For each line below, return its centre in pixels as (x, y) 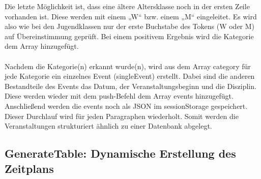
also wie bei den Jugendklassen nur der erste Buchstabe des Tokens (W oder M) (130, 26)
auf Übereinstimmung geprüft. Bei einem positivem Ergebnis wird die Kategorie (129, 36)
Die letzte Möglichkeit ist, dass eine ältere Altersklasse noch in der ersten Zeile (127, 6)
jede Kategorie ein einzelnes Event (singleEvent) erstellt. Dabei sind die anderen (130, 76)
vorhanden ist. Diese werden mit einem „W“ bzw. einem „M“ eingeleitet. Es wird (131, 16)
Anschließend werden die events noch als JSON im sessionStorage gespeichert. (126, 106)
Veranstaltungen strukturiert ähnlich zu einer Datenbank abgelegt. (108, 126)
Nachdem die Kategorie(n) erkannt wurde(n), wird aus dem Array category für (128, 66)
